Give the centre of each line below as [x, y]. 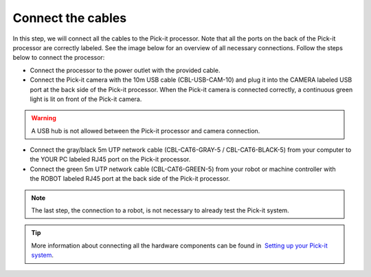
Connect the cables [70, 18]
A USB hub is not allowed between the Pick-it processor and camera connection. [146, 131]
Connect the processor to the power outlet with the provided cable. [125, 70]
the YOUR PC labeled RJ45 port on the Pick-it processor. [110, 159]
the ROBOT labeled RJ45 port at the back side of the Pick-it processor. [130, 179]
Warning [44, 118]
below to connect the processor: [59, 58]
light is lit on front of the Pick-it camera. [86, 99]
